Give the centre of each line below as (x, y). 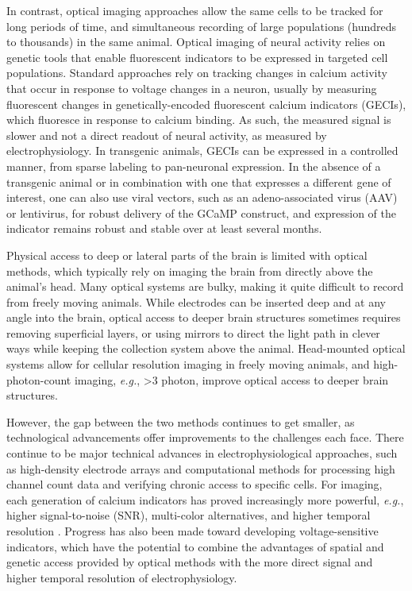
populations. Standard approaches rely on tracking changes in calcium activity (197, 73)
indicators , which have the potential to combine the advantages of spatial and (195, 546)
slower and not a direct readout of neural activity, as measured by (167, 135)
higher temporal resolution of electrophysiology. (122, 577)
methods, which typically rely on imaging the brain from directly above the (190, 270)
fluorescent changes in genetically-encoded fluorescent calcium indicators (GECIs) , (206, 104)
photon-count (39, 379)
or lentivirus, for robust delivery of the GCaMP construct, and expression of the (201, 212)
